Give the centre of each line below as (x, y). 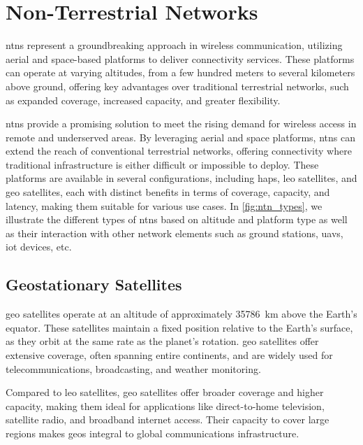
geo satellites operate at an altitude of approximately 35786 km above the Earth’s (181, 314)
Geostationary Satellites (94, 284)
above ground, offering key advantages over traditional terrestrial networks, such (177, 86)
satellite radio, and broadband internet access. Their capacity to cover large (168, 419)
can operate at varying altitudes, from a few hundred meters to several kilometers (180, 72)
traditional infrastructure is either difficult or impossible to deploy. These (162, 164)
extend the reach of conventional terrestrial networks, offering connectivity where (179, 151)
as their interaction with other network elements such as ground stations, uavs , (175, 233)
